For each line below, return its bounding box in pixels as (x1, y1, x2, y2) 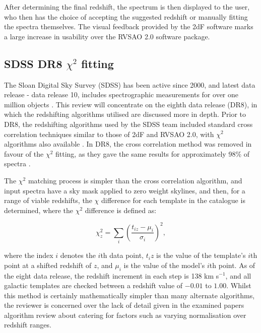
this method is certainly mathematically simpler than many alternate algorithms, (4, 290, 255, 300)
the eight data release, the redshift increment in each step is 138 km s (4, 270, 219, 281)
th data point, (100, 250, 144, 260)
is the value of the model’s (123, 259, 205, 270)
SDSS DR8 (4, 55, 62, 71)
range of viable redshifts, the (4, 195, 92, 206)
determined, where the (4, 205, 73, 215)
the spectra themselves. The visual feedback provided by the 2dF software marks (4, 21, 253, 32)
